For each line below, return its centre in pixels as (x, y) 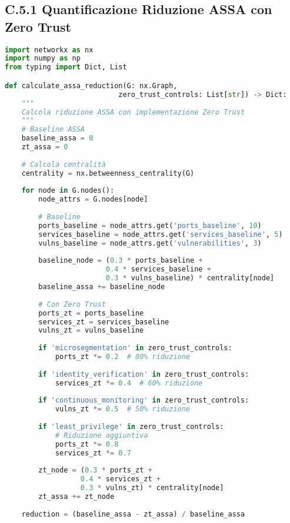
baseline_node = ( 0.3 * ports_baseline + (121, 261)
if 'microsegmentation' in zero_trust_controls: (135, 348)
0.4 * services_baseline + (158, 269)
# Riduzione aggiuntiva (101, 435)
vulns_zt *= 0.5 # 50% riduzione (123, 409)
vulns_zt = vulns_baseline (91, 331)
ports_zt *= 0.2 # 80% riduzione (123, 357)
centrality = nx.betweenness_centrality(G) (108, 173)
